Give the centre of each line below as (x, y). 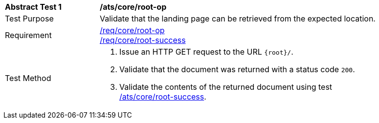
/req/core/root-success (143, 40)
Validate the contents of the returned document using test (226, 87)
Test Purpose (29, 19)
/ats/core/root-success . (163, 97)
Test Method (28, 78)
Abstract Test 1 (33, 7)
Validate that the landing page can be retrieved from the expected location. (238, 19)
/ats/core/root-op (133, 7)
